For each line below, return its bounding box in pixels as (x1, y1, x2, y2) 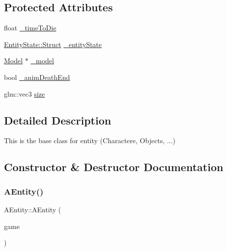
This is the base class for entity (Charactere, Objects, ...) (4, 135, 175, 146)
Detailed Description (4, 112, 112, 127)
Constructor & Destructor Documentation (4, 159, 224, 175)
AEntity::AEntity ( (4, 204, 61, 214)
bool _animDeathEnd (4, 72, 70, 82)
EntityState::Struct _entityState (4, 39, 102, 49)
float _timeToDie (4, 23, 57, 33)
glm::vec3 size (4, 88, 45, 99)
